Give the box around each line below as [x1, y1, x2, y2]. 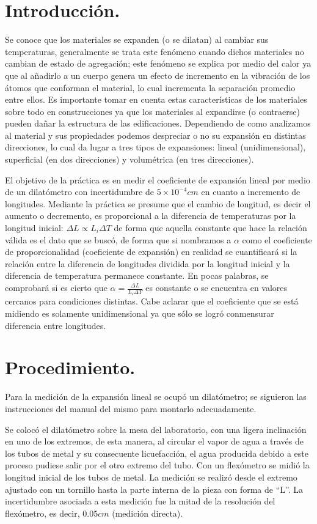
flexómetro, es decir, [5, 506, 80, 519]
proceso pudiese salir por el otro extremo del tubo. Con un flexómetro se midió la [5, 459, 310, 471]
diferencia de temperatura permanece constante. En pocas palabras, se [5, 269, 269, 282]
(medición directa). [112, 506, 183, 519]
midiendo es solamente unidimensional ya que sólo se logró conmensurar [5, 307, 274, 320]
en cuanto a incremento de [201, 185, 301, 198]
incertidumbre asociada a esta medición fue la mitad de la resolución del [5, 495, 275, 507]
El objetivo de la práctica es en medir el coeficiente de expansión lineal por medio [5, 173, 310, 186]
